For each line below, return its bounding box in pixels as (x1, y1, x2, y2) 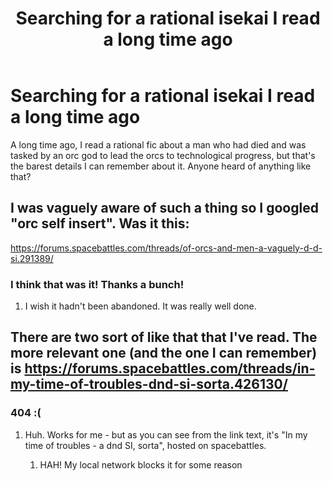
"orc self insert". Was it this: (10, 215, 190, 232)
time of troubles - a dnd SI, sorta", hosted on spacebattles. (24, 439, 267, 451)
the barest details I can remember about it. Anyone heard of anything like (10, 160, 312, 172)
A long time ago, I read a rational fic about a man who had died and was (10, 138, 307, 151)
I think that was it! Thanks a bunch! (10, 277, 185, 291)
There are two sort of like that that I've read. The (10, 329, 318, 346)
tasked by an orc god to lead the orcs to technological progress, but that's (10, 149, 316, 161)
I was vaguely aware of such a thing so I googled (10, 200, 319, 217)
